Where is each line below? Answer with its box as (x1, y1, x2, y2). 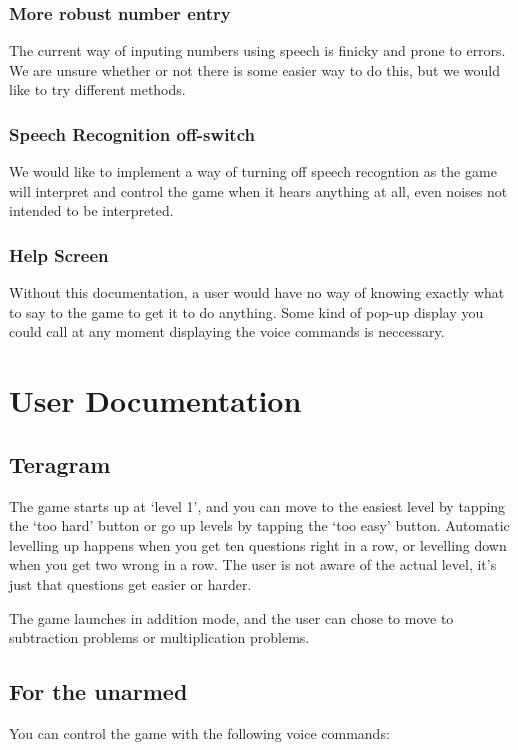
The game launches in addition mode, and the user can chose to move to (9, 607, 454, 628)
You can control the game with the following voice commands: (9, 722, 390, 743)
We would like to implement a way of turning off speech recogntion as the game (9, 161, 497, 182)
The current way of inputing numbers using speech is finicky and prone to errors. (9, 40, 506, 61)
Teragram (9, 448, 111, 479)
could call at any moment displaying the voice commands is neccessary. (9, 321, 445, 342)
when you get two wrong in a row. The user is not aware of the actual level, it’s (9, 554, 497, 575)
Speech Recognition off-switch (9, 121, 255, 146)
